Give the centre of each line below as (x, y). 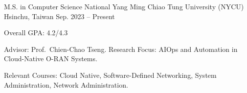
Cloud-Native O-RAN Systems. (51, 58)
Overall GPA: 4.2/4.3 (36, 33)
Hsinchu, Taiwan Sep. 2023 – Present (59, 16)
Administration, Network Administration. (66, 84)
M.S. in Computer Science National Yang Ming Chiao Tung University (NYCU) (124, 6)
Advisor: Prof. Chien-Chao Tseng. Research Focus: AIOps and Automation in (121, 49)
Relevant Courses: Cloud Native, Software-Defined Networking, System (110, 75)
